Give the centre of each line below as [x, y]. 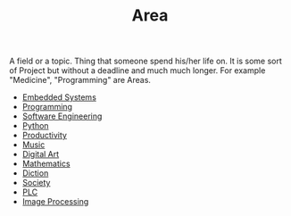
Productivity [44, 136]
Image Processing [55, 202]
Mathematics [46, 164]
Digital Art [41, 154]
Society [36, 183]
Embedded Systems [59, 97]
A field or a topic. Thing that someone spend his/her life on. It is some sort [146, 61]
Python [35, 126]
